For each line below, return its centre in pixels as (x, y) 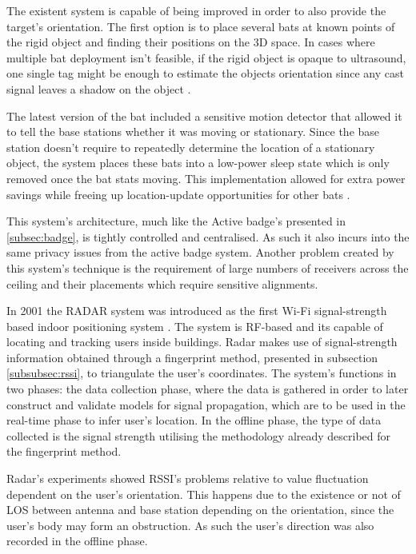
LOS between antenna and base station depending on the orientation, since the (200, 510)
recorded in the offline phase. (77, 541)
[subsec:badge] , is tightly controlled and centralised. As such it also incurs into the (208, 236)
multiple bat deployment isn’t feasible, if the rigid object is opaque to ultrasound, (206, 57)
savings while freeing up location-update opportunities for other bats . (178, 194)
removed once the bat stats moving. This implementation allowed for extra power (206, 178)
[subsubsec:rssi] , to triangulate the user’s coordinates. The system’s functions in (202, 373)
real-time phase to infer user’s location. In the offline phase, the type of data (194, 420)
